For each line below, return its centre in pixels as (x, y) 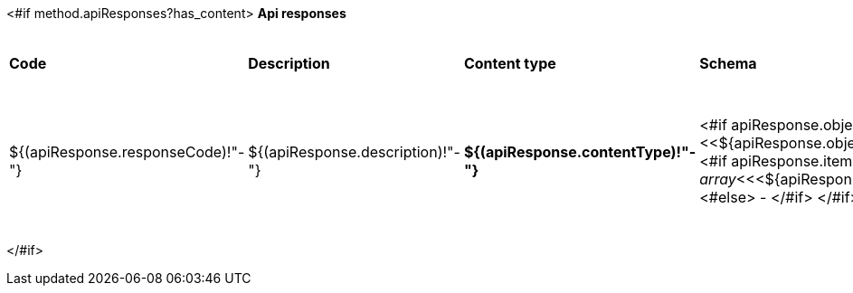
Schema (728, 63)
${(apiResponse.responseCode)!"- (127, 151)
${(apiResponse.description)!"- (354, 151)
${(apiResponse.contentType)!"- (580, 151)
